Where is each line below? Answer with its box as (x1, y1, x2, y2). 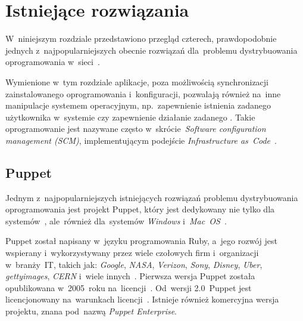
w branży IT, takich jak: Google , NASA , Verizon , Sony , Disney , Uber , (5, 258, 263, 270)
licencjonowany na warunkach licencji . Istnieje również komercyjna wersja (5, 293, 279, 305)
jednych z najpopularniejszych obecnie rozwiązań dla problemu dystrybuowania (5, 44, 298, 56)
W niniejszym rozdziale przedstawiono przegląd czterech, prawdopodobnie (5, 32, 277, 45)
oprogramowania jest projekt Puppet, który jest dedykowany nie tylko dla (5, 203, 275, 215)
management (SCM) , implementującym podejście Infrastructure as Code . (5, 134, 277, 146)
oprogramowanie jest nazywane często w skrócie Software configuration (5, 122, 266, 135)
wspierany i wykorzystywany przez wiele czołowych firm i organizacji (5, 246, 259, 259)
